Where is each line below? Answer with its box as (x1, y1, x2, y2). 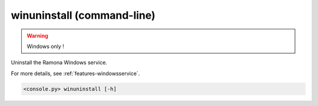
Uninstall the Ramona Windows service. (11, 59, 107, 66)
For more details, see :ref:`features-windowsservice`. (11, 70, 140, 77)
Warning (26, 32, 48, 39)
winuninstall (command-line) (11, 9, 155, 22)
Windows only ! (26, 43, 64, 50)
